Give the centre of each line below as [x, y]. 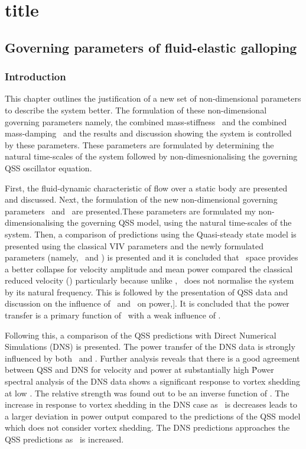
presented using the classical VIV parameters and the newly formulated [134, 245]
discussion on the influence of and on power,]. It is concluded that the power [147, 303]
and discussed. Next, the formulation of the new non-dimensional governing [141, 199]
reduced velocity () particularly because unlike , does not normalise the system [149, 280]
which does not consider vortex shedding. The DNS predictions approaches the [147, 427]
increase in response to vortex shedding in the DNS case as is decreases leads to [151, 404]
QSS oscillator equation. [48, 167]
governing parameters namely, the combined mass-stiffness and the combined [146, 121]
